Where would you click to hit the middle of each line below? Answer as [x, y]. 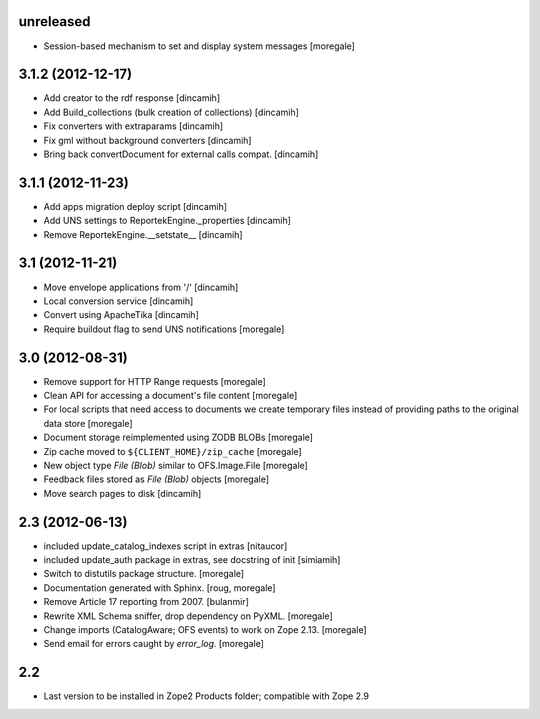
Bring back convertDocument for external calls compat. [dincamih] [181, 154]
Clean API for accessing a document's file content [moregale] [170, 396]
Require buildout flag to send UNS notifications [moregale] [164, 329]
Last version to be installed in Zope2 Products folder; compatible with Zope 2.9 [206, 696]
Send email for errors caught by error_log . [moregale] [154, 644]
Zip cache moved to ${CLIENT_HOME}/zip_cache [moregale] [172, 451]
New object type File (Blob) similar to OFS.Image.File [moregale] [176, 465]
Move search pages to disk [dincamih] [122, 493]
